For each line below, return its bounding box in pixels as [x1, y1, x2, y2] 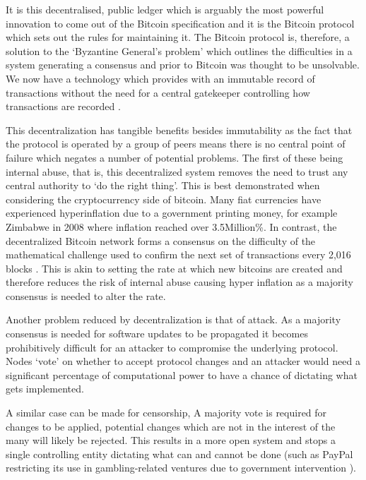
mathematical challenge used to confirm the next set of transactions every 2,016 [6, 247, 351, 262]
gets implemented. [6, 381, 84, 396]
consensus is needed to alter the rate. [6, 288, 166, 303]
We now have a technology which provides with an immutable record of [6, 71, 315, 85]
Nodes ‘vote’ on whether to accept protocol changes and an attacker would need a [6, 354, 360, 368]
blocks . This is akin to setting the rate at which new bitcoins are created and [6, 260, 343, 275]
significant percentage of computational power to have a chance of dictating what [6, 367, 358, 382]
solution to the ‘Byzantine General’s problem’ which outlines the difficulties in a [6, 43, 353, 58]
